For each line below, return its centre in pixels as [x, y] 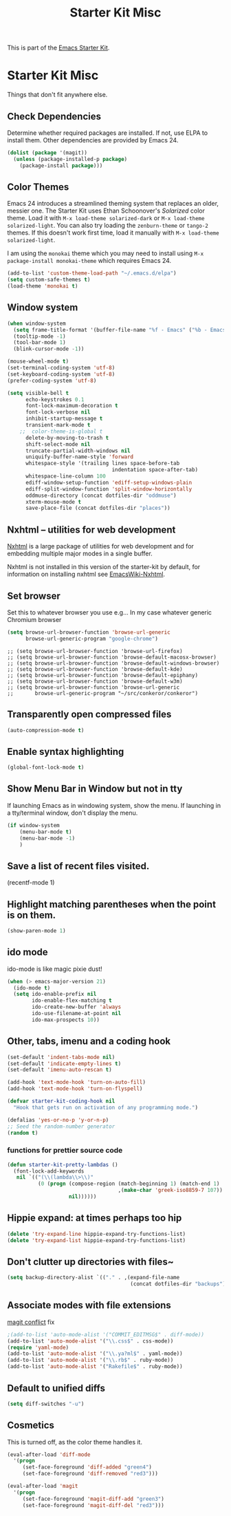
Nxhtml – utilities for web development [91, 530]
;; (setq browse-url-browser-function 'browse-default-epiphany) [102, 675]
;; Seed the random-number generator [61, 1127]
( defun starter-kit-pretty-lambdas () [63, 1164]
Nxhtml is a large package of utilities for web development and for [101, 546]
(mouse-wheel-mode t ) [38, 362]
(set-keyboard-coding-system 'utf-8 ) [61, 374]
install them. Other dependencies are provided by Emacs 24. [93, 140]
